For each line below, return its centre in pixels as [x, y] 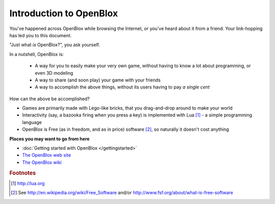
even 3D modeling [54, 73]
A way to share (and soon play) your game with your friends [98, 80]
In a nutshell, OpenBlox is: [37, 54]
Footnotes [23, 173]
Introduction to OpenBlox [64, 13]
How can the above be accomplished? [50, 99]
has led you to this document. [40, 35]
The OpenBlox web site [47, 155]
